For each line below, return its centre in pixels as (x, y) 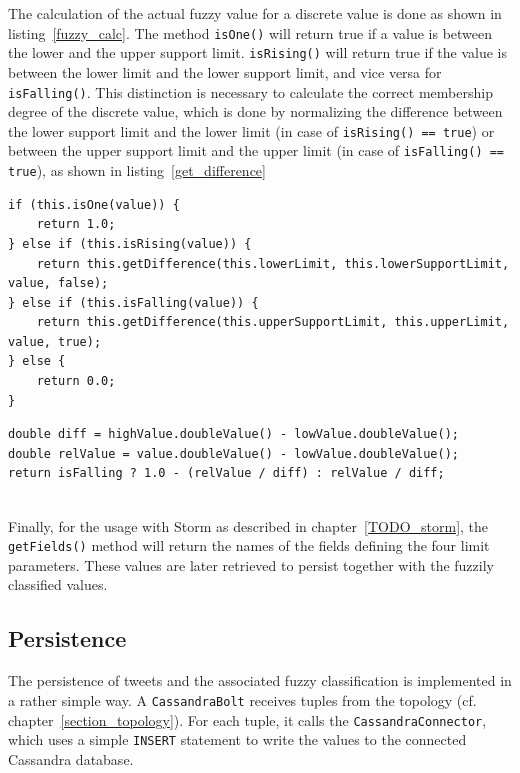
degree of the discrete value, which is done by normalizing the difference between (255, 111)
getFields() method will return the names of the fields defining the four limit (249, 545)
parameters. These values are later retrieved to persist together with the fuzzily (251, 564)
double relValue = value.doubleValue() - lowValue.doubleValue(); (234, 453)
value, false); (58, 283)
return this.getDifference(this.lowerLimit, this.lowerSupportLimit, (273, 263)
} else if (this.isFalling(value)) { (133, 302)
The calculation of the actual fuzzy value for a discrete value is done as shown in (255, 13)
